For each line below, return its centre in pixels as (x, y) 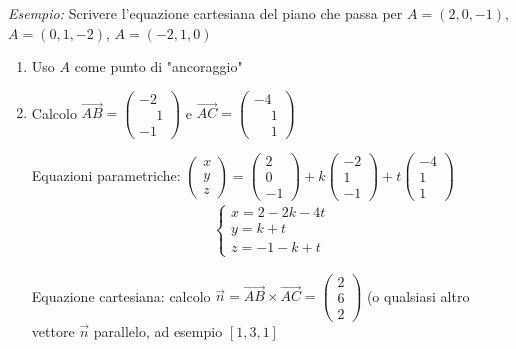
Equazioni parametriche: (106, 174)
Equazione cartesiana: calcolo (121, 295)
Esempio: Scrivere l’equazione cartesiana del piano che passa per (205, 13)
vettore (53, 330)
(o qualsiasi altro (418, 295)
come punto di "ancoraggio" (158, 66)
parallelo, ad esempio (158, 330)
